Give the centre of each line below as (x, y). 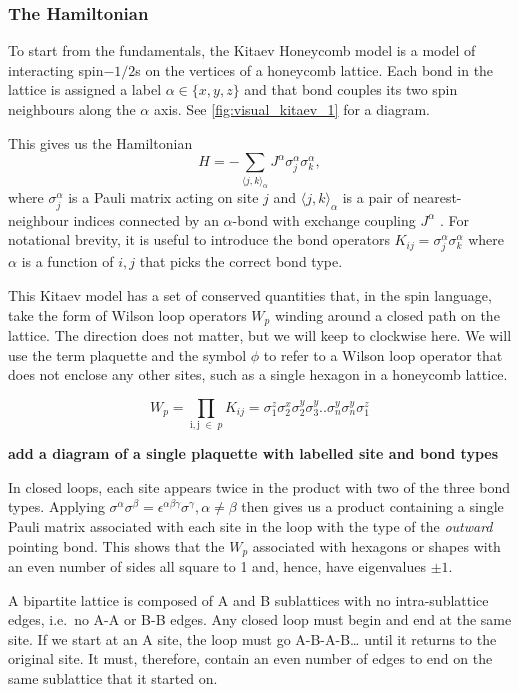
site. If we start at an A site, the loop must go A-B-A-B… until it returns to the (252, 638)
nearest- (437, 197)
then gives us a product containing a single (372, 506)
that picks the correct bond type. (241, 261)
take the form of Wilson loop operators (127, 314)
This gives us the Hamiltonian (100, 142)
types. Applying (56, 506)
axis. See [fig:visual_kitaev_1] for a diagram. (291, 109)
